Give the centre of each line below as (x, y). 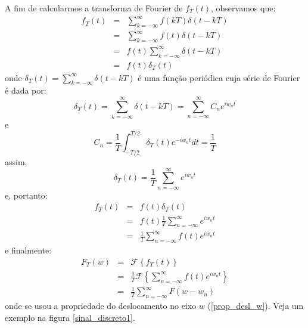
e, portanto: (26, 195)
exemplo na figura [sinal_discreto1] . (70, 317)
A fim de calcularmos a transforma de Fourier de (94, 8)
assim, (16, 162)
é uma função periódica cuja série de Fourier (219, 77)
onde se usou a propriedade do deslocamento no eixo (101, 306)
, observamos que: (243, 8)
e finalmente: (28, 250)
